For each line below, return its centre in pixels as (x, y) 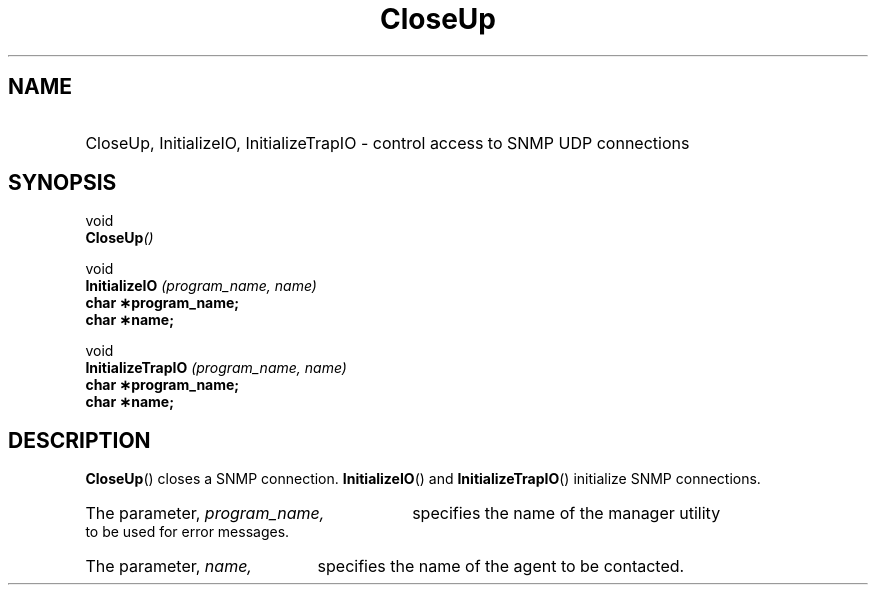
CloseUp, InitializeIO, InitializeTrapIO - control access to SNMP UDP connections (387, 142)
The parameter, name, (168, 566)
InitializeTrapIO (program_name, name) (216, 368)
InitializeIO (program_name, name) (201, 286)
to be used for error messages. (187, 532)
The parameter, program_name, (205, 513)
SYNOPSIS (62, 183)
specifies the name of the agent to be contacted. (501, 566)
